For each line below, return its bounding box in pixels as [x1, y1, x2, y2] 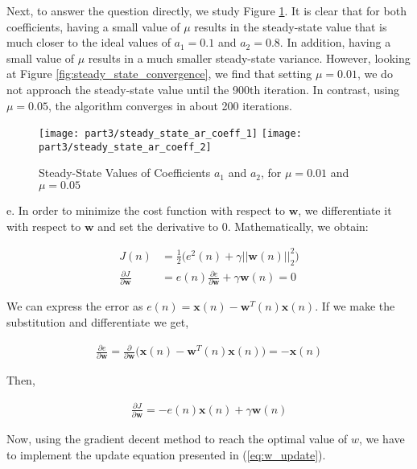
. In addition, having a [279, 34, 391, 51]
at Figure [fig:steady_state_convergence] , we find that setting [6, 65, 312, 82]
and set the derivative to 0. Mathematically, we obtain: [97, 217, 369, 234]
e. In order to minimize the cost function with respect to [6, 202, 285, 219]
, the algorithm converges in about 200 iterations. [48, 97, 292, 113]
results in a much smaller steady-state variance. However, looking [88, 49, 411, 66]
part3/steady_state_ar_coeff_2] [39, 141, 212, 153]
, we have [358, 430, 405, 446]
